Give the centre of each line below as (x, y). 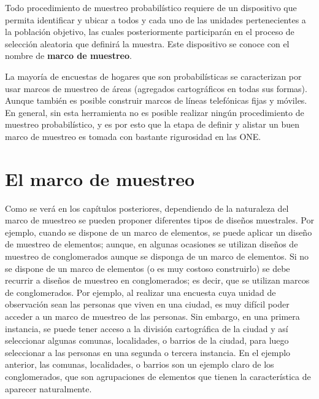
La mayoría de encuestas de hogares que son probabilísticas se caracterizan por (153, 76)
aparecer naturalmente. (48, 388)
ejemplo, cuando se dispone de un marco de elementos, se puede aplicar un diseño (159, 232)
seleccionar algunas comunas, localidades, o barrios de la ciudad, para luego (147, 340)
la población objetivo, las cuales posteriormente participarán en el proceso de (150, 32)
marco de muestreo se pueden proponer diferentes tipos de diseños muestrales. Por (159, 220)
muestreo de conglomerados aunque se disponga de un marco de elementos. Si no (157, 256)
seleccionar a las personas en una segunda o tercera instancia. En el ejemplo (148, 352)
